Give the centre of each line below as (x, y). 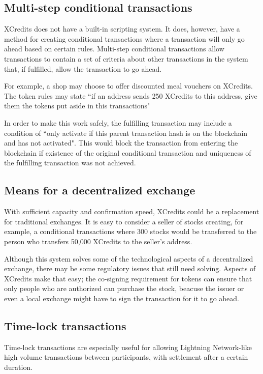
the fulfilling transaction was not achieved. (70, 163)
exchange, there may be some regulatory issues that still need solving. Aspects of (130, 268)
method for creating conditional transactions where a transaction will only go (124, 38)
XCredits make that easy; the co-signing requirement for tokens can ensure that (128, 278)
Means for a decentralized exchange (100, 190)
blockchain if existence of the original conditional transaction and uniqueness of (128, 152)
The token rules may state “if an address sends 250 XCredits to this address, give (131, 95)
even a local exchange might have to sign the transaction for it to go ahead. (122, 298)
